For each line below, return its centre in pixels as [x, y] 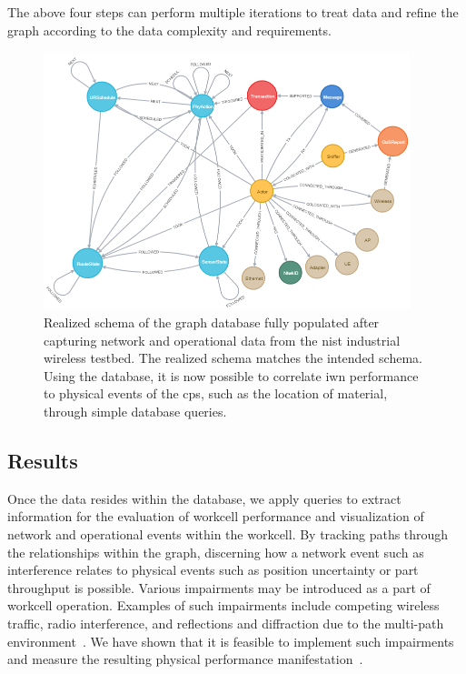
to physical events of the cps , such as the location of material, [216, 393]
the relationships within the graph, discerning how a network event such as [216, 552]
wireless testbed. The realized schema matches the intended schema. [233, 358]
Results [43, 460]
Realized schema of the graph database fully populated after [212, 322]
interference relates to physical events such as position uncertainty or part [213, 570]
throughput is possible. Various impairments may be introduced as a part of [219, 587]
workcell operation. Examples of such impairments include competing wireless [223, 605]
